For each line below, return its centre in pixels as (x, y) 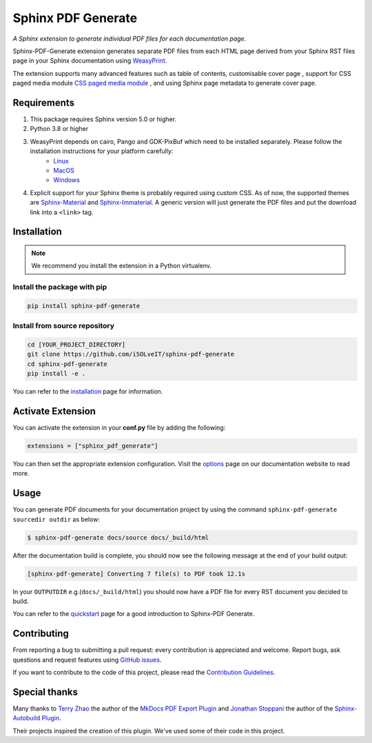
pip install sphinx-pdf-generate (84, 306)
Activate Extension (54, 411)
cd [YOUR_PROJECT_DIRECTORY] (76, 345)
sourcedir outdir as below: (56, 519)
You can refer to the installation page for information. (88, 391)
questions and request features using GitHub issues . (87, 660)
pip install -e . (56, 374)
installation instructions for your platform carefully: (102, 151)
